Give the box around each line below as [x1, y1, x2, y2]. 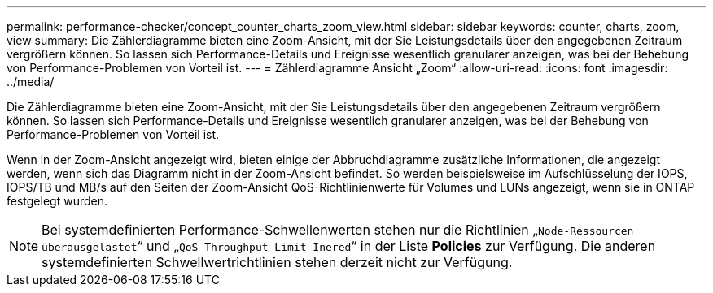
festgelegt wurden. [7, 194, 107, 208]
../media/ [7, 75, 55, 88]
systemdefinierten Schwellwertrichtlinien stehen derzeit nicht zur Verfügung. [42, 254, 513, 270]
